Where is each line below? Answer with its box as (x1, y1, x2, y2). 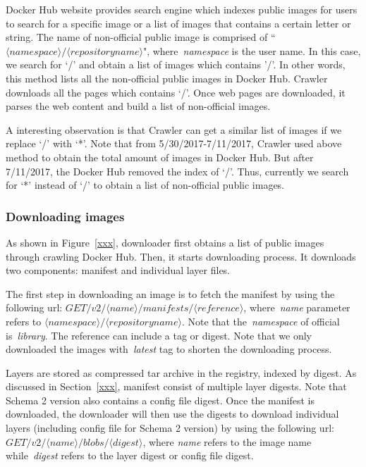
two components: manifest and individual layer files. (6, 263, 231, 278)
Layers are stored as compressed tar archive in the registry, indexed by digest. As (6, 365, 357, 380)
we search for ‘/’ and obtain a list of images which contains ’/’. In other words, (6, 57, 346, 72)
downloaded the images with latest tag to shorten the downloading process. (6, 342, 332, 356)
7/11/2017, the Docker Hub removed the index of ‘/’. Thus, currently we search (6, 163, 349, 178)
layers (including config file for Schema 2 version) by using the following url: (6, 421, 334, 435)
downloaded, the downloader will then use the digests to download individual (6, 406, 339, 421)
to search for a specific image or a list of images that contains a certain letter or (6, 15, 351, 30)
